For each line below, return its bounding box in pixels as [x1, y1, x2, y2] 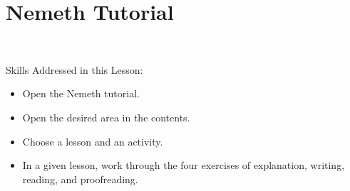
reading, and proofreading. [22, 171, 138, 186]
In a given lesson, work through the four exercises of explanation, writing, [22, 158, 345, 173]
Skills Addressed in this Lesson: [6, 62, 143, 77]
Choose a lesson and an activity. [22, 133, 163, 148]
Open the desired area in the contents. [22, 109, 190, 124]
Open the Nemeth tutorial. [22, 86, 140, 101]
